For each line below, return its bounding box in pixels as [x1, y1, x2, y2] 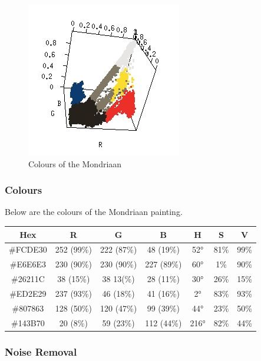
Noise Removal [5, 344, 77, 359]
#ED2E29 [9, 287, 47, 299]
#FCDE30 [9, 243, 47, 256]
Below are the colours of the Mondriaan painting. [5, 206, 183, 218]
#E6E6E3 [9, 258, 46, 270]
